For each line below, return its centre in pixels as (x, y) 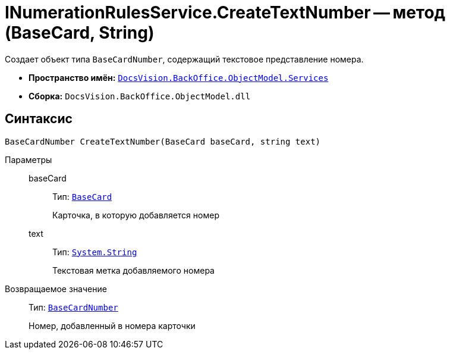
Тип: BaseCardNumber (73, 307)
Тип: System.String (95, 252)
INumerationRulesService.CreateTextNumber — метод (225, 12)
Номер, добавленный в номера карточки (112, 325)
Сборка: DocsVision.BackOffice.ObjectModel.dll (140, 96)
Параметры (29, 159)
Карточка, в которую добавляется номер (136, 215)
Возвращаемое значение (56, 289)
